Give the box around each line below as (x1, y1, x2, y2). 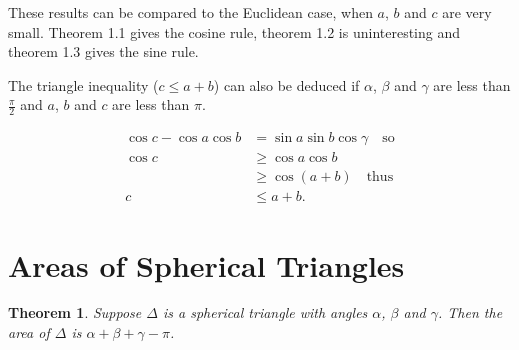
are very (442, 2, 492, 22)
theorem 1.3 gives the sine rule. (8, 41, 199, 62)
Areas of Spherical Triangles (8, 244, 405, 285)
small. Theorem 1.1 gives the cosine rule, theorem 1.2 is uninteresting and (8, 21, 461, 42)
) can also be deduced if (213, 74, 360, 95)
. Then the (438, 302, 503, 323)
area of (8, 322, 50, 343)
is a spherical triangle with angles (162, 302, 368, 323)
